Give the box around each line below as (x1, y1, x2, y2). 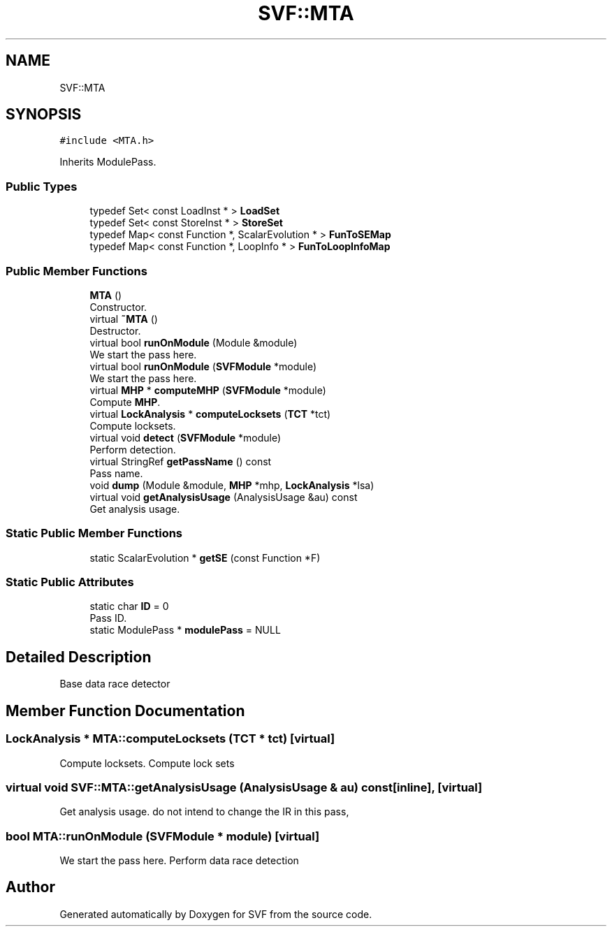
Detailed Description (6, 648, 152, 666)
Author (6, 878, 55, 896)
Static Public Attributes (6, 575, 134, 590)
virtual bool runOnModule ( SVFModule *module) (89, 360, 316, 372)
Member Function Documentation (6, 701, 245, 720)
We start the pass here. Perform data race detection (59, 854, 299, 866)
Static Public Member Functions (6, 526, 183, 541)
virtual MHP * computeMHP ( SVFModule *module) (89, 384, 326, 396)
